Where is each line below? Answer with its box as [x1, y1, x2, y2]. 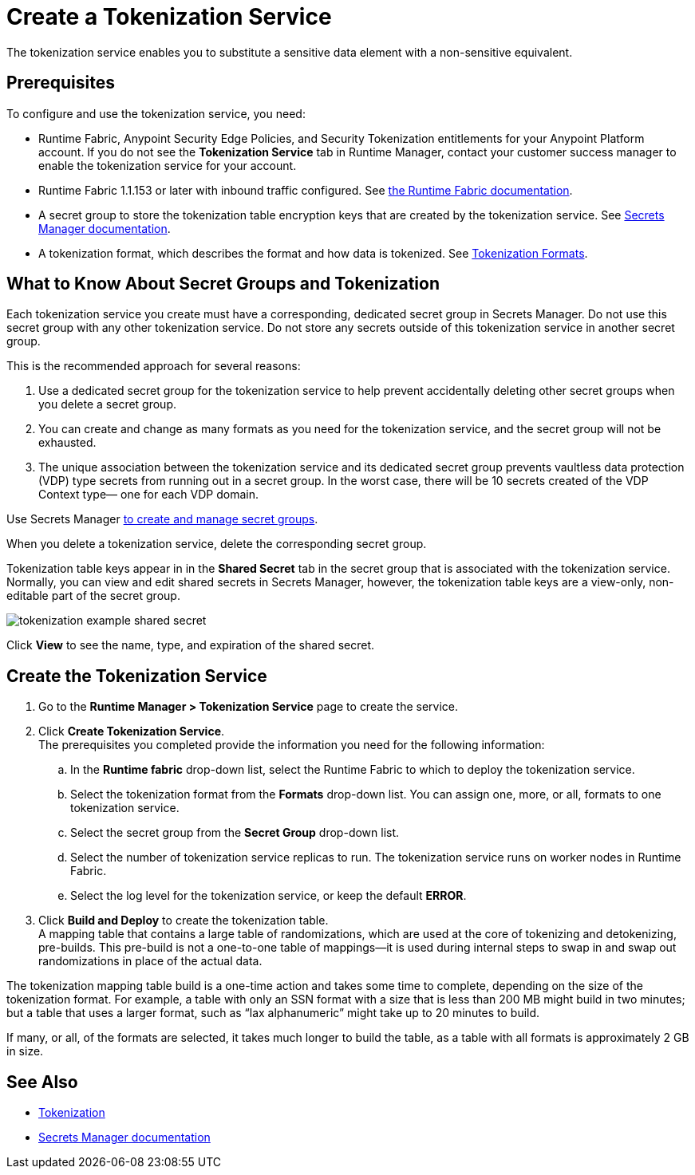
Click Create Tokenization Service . [38, 724, 225, 739]
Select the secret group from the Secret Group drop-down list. [70, 826, 400, 840]
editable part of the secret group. [6, 589, 180, 603]
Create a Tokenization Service [6, 3, 332, 30]
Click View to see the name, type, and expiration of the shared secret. [6, 638, 375, 653]
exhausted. [38, 436, 97, 450]
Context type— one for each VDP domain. [38, 487, 259, 502]
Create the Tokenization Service [6, 665, 267, 686]
